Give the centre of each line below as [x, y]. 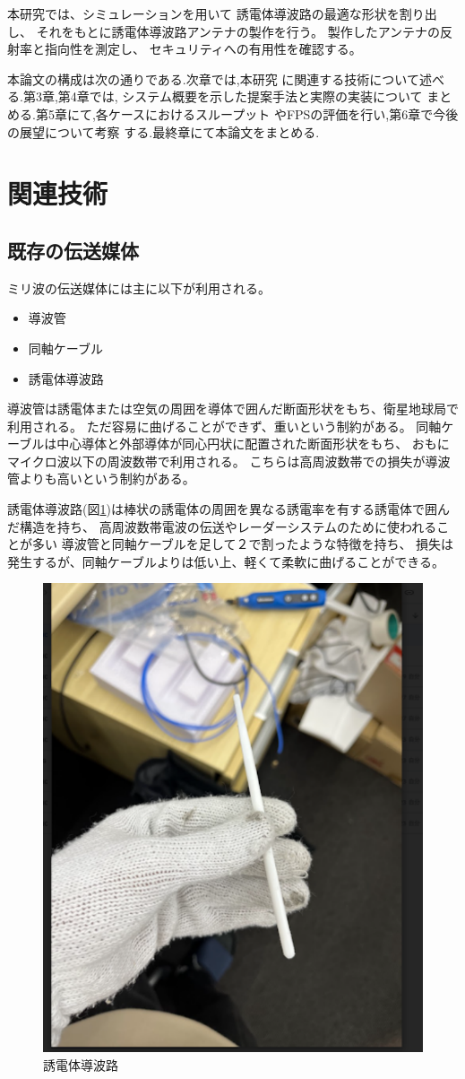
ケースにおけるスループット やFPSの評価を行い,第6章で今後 [283, 113]
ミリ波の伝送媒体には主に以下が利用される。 [139, 287]
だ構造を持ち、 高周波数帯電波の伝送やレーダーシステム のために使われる [222, 526]
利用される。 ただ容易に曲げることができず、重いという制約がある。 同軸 [224, 426]
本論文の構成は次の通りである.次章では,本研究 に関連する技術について [213, 78]
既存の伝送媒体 [73, 250]
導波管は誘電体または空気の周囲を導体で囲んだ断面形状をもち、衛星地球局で [233, 409]
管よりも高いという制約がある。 [101, 479]
